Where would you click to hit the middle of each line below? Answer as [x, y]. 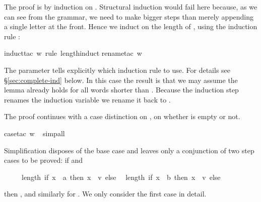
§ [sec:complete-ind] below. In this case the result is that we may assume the [121, 80]
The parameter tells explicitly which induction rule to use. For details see [117, 70]
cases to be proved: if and [44, 160]
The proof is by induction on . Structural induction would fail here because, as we [131, 7]
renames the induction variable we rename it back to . [87, 99]
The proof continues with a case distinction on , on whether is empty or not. [122, 116]
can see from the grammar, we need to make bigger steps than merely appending [129, 16]
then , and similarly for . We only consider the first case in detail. [105, 194]
